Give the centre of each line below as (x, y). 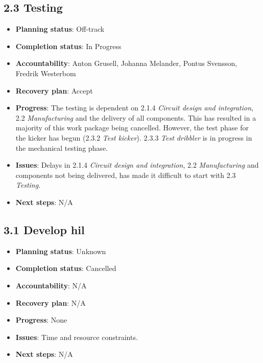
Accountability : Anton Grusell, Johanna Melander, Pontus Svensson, (126, 63)
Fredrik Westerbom (46, 73)
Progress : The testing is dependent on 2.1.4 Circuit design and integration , (134, 108)
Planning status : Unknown (61, 251)
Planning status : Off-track (60, 29)
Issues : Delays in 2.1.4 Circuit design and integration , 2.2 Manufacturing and (137, 165)
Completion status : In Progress (68, 46)
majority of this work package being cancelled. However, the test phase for (132, 128)
